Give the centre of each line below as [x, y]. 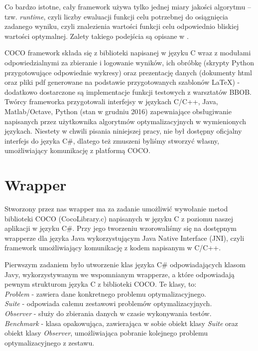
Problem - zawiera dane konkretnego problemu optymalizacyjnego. [105, 293]
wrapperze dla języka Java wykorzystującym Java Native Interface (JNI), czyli [125, 238]
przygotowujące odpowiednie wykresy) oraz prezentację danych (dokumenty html [128, 72]
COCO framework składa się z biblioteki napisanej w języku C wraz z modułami [128, 53]
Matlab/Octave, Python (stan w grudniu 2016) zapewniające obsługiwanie [118, 111]
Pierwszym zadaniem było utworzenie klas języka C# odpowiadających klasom [125, 264]
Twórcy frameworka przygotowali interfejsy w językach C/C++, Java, [111, 101]
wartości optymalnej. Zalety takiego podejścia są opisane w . [97, 36]
